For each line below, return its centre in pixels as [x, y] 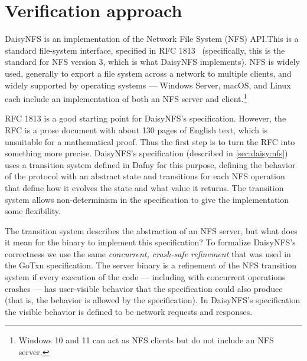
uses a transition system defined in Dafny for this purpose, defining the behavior [150, 164]
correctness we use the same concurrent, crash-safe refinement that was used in [148, 253]
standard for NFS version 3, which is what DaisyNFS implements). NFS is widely [152, 62]
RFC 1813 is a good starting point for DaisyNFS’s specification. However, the [146, 118]
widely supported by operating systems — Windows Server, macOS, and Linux [148, 85]
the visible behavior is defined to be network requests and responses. [129, 311]
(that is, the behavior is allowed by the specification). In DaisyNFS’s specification [153, 300]
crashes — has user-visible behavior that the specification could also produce [144, 288]
